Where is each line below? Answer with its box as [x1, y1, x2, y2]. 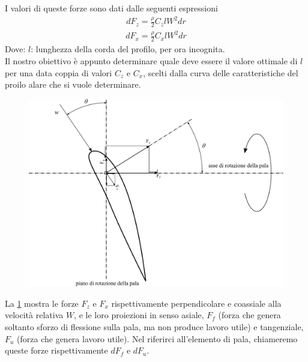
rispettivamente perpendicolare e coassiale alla [111, 297, 282, 309]
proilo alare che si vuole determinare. [5, 78, 141, 91]
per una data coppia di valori [5, 66, 112, 79]
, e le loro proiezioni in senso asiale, [74, 309, 204, 321]
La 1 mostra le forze [5, 297, 79, 309]
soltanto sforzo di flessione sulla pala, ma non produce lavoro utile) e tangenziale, [5, 321, 304, 333]
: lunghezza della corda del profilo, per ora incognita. [31, 43, 225, 55]
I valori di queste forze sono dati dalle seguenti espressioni [5, 2, 218, 14]
